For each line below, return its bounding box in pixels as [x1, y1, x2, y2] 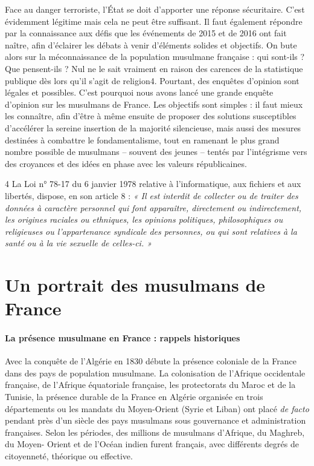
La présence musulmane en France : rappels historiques [5, 332, 240, 344]
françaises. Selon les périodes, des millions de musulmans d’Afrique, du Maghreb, [5, 425, 305, 438]
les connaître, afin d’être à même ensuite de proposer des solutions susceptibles [5, 110, 296, 122]
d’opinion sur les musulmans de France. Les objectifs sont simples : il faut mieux [5, 97, 303, 110]
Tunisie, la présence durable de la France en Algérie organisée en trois [5, 390, 263, 403]
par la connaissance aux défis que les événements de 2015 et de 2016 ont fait [5, 27, 287, 39]
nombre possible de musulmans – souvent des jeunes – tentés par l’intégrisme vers [5, 145, 307, 158]
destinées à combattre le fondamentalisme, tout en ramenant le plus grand [5, 133, 280, 146]
